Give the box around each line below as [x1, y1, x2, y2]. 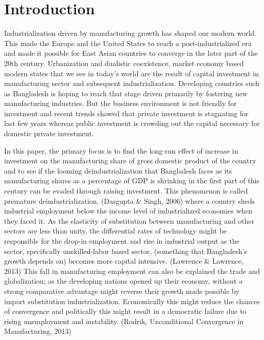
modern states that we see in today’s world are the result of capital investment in [4, 68, 259, 78]
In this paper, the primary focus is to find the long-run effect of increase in [4, 145, 238, 156]
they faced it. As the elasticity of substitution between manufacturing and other [4, 215, 255, 226]
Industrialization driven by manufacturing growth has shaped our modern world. [4, 28, 257, 38]
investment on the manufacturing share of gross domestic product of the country [4, 155, 256, 166]
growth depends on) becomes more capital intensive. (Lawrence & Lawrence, [4, 256, 244, 266]
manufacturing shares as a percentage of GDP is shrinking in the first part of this [4, 175, 259, 186]
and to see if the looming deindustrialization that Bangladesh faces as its [4, 165, 232, 176]
